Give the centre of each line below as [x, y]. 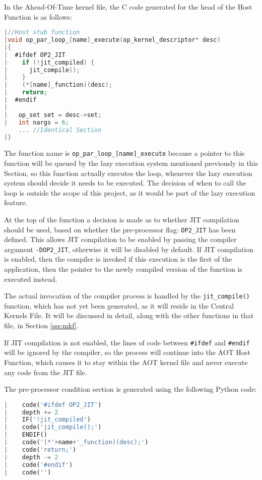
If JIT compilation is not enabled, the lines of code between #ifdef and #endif [127, 342]
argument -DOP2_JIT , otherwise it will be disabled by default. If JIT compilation [129, 249]
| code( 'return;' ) [40, 449]
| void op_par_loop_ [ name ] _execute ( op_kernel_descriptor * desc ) [112, 40]
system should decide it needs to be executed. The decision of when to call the [125, 183]
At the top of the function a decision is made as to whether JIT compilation [122, 219]
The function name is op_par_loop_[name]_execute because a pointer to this [124, 153]
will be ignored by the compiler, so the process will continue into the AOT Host [127, 352]
